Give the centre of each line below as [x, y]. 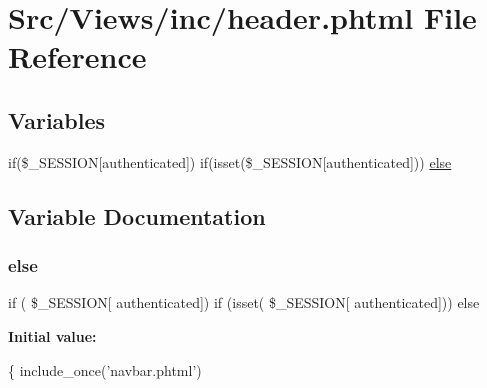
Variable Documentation [137, 215]
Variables [57, 119]
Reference [77, 56]
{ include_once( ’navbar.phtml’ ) [105, 369]
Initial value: [52, 335]
